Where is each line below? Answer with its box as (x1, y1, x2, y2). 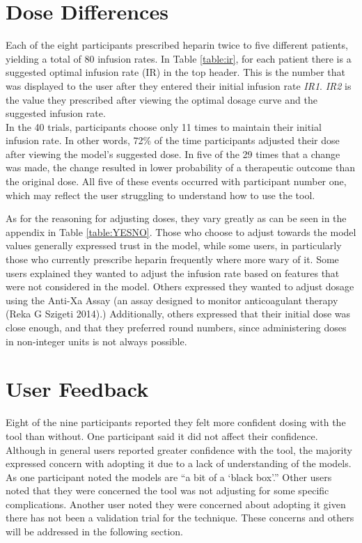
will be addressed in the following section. (6, 524, 183, 539)
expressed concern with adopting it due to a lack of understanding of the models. (6, 456, 352, 471)
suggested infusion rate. (6, 106, 106, 120)
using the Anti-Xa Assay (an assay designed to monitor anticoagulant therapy (6, 292, 338, 307)
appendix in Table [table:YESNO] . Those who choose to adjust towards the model (6, 224, 356, 239)
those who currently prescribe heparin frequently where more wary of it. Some (6, 252, 339, 267)
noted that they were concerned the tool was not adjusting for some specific (6, 483, 329, 498)
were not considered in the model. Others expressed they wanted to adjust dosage (6, 279, 354, 294)
